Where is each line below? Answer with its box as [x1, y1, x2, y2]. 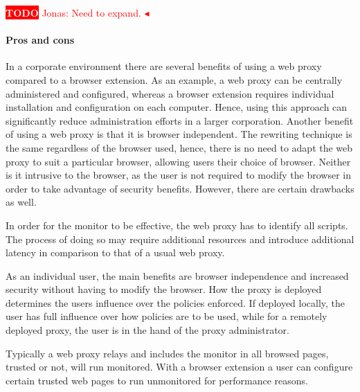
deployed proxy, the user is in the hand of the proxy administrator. [6, 323, 289, 337]
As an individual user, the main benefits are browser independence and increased [6, 268, 349, 283]
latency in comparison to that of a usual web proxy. [6, 245, 225, 260]
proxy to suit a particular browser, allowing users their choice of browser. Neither [6, 154, 351, 168]
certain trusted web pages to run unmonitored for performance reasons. [6, 373, 308, 387]
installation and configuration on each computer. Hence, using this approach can [6, 100, 348, 114]
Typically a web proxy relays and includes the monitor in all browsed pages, [6, 346, 329, 360]
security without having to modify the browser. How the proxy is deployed [6, 282, 322, 296]
